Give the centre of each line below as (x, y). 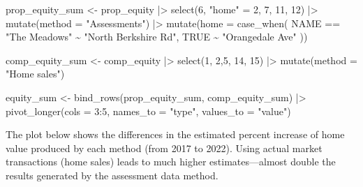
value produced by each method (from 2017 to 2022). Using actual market (164, 148)
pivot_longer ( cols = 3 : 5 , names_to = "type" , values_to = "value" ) (148, 111)
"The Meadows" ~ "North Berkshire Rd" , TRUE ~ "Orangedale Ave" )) (157, 37)
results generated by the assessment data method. (112, 175)
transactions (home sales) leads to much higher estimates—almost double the (171, 162)
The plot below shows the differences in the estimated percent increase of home (175, 134)
